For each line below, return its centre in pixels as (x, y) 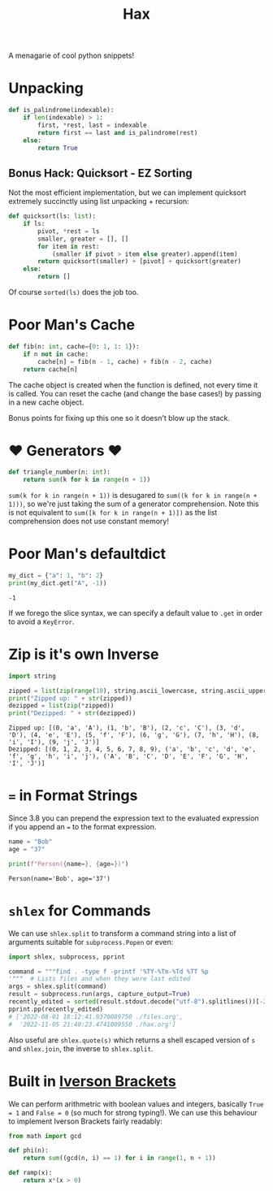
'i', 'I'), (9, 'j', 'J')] (54, 743)
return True (58, 148)
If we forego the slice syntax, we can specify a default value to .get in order (135, 613)
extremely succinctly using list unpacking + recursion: (99, 201)
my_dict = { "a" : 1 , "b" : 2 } (56, 576)
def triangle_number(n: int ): (60, 472)
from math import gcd (45, 1136)
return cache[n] (51, 369)
